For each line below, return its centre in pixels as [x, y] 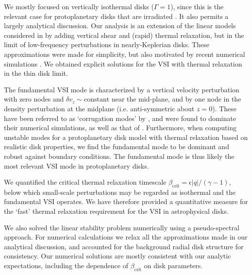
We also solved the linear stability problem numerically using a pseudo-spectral [122, 227]
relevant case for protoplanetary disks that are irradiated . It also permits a [116, 16]
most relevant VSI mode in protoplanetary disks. [76, 165]
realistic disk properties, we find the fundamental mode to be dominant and [117, 146]
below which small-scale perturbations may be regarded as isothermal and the [120, 192]
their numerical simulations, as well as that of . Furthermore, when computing [120, 128]
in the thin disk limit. [36, 73]
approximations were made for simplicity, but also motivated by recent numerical [125, 54]
